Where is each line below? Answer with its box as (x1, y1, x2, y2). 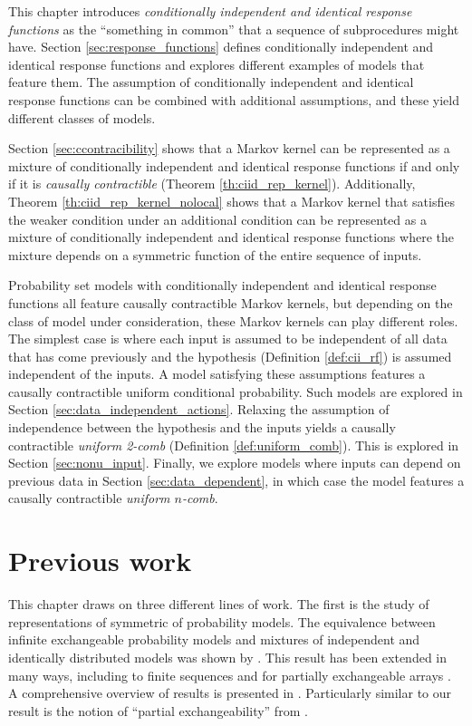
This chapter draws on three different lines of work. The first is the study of (8, 595, 429, 614)
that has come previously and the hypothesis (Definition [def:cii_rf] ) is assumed (8, 346, 452, 365)
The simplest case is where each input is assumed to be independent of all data (8, 329, 448, 348)
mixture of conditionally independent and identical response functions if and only (8, 156, 460, 175)
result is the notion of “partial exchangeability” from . (8, 701, 308, 720)
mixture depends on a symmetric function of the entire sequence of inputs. (8, 245, 422, 264)
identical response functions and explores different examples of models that (8, 54, 425, 73)
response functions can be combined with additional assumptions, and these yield (8, 90, 459, 109)
